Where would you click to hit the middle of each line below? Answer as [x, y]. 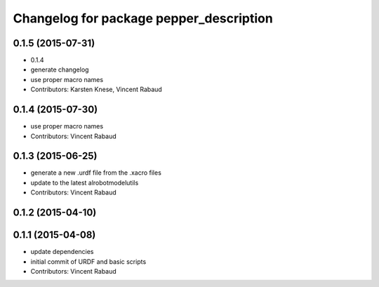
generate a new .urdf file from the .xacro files [96, 173]
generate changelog [60, 69]
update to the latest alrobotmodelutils [85, 182]
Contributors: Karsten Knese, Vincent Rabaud [97, 89]
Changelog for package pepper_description [143, 18]
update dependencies [62, 252]
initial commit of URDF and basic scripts [88, 261]
